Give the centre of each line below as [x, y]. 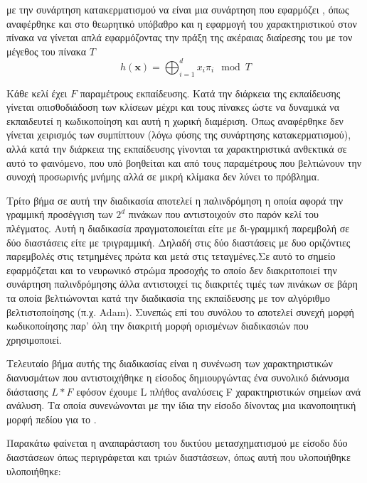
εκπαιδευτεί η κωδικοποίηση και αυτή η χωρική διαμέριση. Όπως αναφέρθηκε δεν [175, 120]
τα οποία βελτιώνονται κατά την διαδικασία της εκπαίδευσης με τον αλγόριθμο [169, 297]
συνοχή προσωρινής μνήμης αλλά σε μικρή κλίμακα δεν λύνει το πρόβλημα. [163, 177]
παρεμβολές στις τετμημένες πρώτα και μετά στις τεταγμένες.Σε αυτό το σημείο [171, 256]
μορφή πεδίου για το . [52, 419]
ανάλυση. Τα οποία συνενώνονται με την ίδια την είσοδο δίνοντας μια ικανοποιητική [181, 405]
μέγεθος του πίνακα [47, 51]
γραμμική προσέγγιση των [60, 214]
